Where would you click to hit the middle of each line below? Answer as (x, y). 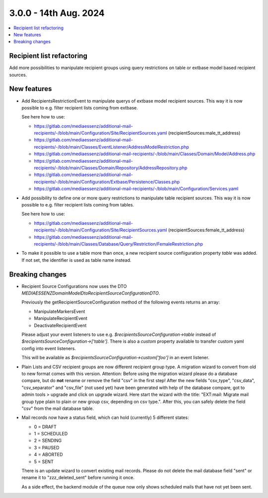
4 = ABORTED (48, 455)
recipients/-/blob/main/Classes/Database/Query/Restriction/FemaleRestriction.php (119, 244)
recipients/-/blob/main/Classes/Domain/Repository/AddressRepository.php (111, 168)
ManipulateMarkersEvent (60, 311)
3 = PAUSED (47, 447)
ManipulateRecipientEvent (61, 318)
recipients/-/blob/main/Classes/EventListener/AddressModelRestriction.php (112, 147)
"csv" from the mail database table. (58, 408)
